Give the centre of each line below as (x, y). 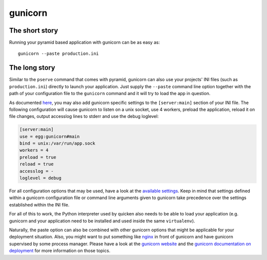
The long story (32, 68)
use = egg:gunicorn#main (50, 136)
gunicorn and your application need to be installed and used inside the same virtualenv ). (102, 221)
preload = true (38, 157)
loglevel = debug (41, 178)
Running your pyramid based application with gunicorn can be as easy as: (85, 43)
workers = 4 (34, 150)
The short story (34, 30)
